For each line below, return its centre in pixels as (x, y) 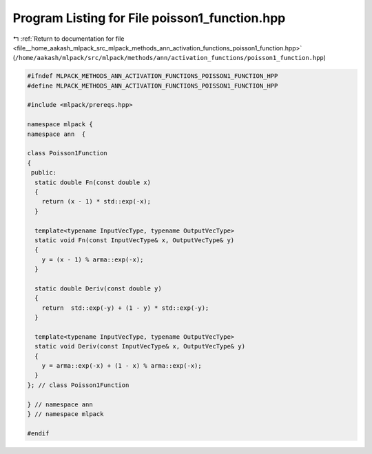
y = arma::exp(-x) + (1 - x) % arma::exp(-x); (122, 366)
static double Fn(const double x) (93, 182)
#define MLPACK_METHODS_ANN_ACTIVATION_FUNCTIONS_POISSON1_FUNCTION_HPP (153, 86)
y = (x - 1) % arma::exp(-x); (93, 259)
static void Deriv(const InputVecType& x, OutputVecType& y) (140, 346)
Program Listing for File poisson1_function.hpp (149, 18)
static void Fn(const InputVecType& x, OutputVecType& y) (135, 240)
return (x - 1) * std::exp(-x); (96, 201)
